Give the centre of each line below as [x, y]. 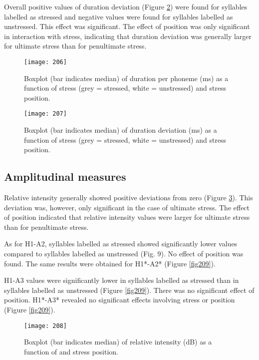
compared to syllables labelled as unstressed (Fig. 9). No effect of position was [124, 254]
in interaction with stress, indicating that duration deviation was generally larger [128, 36]
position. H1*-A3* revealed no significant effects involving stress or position [120, 300]
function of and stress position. [71, 351]
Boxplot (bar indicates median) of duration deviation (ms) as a [121, 130]
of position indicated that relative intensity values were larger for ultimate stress [127, 217]
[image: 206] [45, 62]
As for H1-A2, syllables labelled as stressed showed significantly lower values [121, 244]
